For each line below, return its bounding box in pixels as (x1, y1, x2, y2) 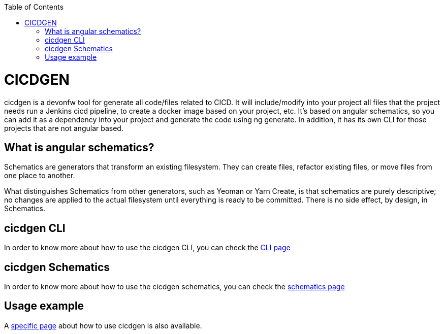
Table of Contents (4, 3, 64, 11)
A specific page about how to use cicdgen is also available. (4, 321, 202, 330)
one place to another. (4, 171, 75, 180)
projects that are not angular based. (4, 123, 123, 132)
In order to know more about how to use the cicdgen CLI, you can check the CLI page (4, 243, 291, 252)
